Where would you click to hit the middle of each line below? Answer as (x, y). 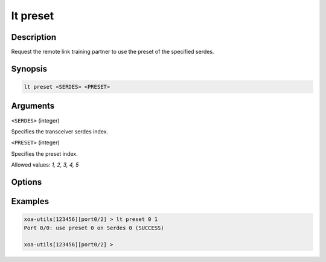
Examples (30, 201)
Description (34, 37)
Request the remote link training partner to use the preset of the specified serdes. (113, 52)
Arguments (33, 106)
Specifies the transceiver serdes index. (60, 131)
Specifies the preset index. (44, 153)
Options (27, 182)
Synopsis (29, 69)
